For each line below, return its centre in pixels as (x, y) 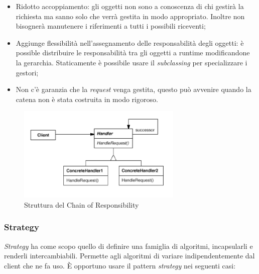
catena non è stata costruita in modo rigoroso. (87, 99)
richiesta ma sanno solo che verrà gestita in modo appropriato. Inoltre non (130, 16)
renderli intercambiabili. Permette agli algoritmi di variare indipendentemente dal (129, 256)
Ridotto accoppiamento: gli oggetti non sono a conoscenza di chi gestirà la (130, 6)
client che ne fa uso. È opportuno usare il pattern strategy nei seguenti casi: (120, 265)
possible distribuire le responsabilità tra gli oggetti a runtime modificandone (133, 53)
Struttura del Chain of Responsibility (82, 204)
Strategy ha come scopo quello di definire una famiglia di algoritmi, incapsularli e (128, 246)
